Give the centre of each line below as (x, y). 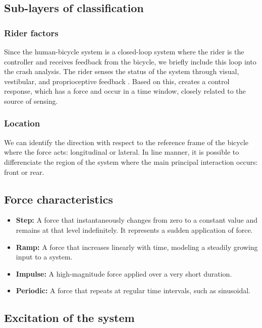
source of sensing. (31, 101)
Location (22, 123)
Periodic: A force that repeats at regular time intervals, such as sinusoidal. (133, 290)
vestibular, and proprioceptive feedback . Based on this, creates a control (117, 81)
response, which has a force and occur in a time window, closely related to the (125, 91)
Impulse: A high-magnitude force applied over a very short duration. (124, 273)
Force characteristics (59, 199)
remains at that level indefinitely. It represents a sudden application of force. (134, 229)
